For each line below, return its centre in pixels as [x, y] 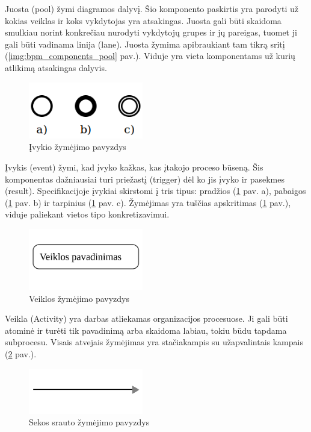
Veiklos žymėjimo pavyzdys [79, 298]
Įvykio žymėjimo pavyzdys [78, 147]
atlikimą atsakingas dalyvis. [56, 67]
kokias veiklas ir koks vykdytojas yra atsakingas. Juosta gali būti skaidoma [143, 20]
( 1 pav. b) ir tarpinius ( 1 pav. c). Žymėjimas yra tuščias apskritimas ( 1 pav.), [148, 202]
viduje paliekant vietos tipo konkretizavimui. [87, 214]
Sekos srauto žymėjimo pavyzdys [89, 422]
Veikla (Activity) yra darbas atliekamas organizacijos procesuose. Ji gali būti [146, 318]
